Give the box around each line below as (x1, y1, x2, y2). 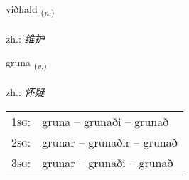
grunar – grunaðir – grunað (42, 133, 178, 150)
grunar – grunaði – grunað (42, 154, 173, 171)
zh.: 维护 (6, 31, 45, 46)
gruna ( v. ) (6, 55, 47, 72)
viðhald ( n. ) (6, 1, 55, 18)
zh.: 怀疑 (6, 85, 45, 100)
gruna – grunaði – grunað (42, 112, 169, 129)
